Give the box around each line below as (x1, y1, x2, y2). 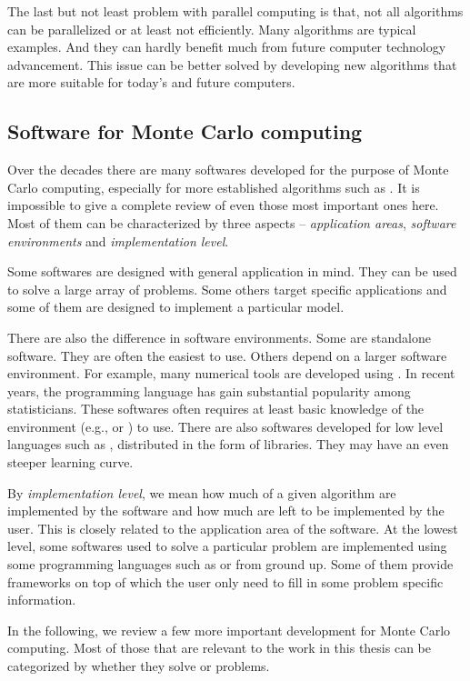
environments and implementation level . (7, 231, 229, 250)
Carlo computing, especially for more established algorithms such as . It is (7, 177, 420, 196)
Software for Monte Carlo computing (7, 117, 363, 145)
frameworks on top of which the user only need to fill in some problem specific (7, 572, 444, 591)
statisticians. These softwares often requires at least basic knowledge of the (7, 399, 425, 418)
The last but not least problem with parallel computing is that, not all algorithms (7, 2, 464, 20)
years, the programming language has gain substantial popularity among (7, 381, 411, 400)
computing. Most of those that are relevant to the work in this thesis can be (7, 638, 431, 657)
